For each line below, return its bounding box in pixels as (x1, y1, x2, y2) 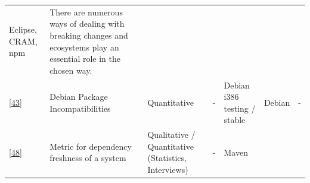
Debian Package (49, 90, 108, 103)
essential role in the (49, 52, 121, 65)
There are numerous (49, 5, 123, 18)
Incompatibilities (49, 102, 111, 114)
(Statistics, (147, 152, 187, 164)
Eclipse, (9, 23, 37, 36)
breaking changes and (49, 29, 128, 41)
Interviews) (147, 163, 188, 175)
